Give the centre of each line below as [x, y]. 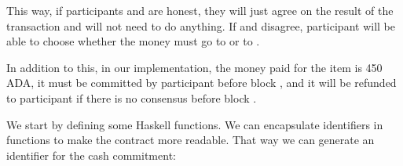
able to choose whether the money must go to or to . [133, 41]
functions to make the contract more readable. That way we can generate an [191, 140]
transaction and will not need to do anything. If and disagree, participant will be [201, 25]
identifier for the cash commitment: [91, 155]
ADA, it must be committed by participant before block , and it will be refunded [201, 83]
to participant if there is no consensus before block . [132, 97]
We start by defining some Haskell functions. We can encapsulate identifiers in [195, 124]
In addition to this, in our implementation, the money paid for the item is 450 [194, 67]
